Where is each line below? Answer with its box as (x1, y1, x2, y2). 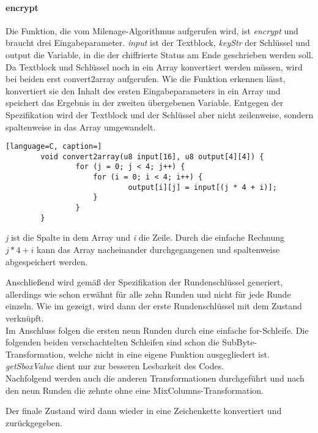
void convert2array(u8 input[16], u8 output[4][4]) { (40, 152, 264, 161)
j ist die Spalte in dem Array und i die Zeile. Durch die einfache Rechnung (6, 231, 285, 244)
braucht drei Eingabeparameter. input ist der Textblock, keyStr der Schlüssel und (6, 36, 310, 49)
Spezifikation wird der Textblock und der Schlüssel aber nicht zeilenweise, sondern (6, 108, 314, 121)
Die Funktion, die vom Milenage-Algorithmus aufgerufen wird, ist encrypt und (6, 24, 298, 37)
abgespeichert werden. (6, 255, 88, 268)
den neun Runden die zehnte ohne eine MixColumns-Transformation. (6, 383, 264, 396)
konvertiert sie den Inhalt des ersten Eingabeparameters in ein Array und (6, 84, 281, 97)
